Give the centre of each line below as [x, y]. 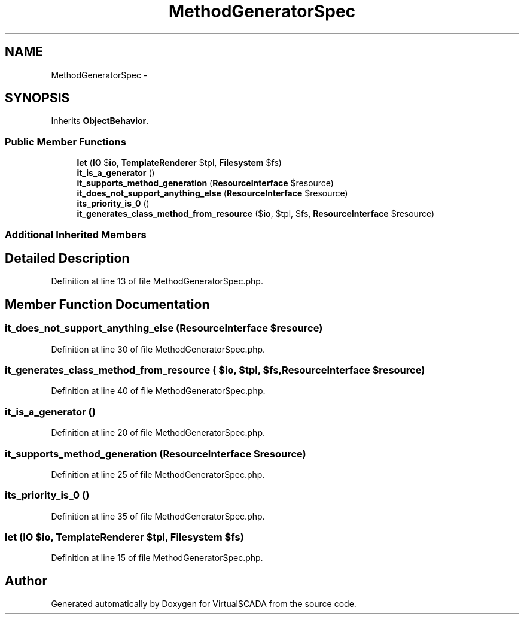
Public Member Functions [65, 142]
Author [26, 581]
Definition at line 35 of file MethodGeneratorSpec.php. [158, 516]
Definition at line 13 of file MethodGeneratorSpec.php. [157, 281]
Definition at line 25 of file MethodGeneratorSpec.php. [158, 474]
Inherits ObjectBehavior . [100, 121]
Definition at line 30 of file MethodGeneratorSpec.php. [158, 349]
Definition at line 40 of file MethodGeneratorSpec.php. [158, 391]
